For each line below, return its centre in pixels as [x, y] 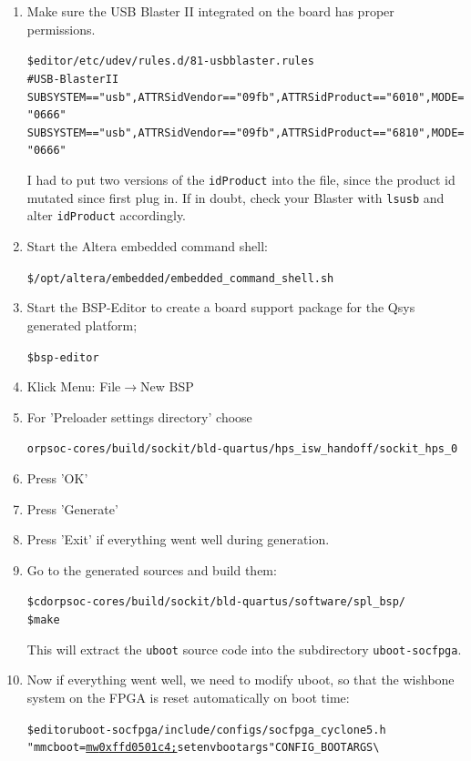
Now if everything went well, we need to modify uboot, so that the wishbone [241, 680]
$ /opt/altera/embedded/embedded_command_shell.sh [180, 278]
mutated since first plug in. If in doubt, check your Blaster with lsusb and [235, 197]
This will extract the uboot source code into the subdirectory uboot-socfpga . [244, 649]
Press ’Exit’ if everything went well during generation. [178, 539]
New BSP [167, 386]
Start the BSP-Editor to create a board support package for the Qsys [221, 307]
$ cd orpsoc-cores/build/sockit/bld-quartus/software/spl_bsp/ [216, 602]
